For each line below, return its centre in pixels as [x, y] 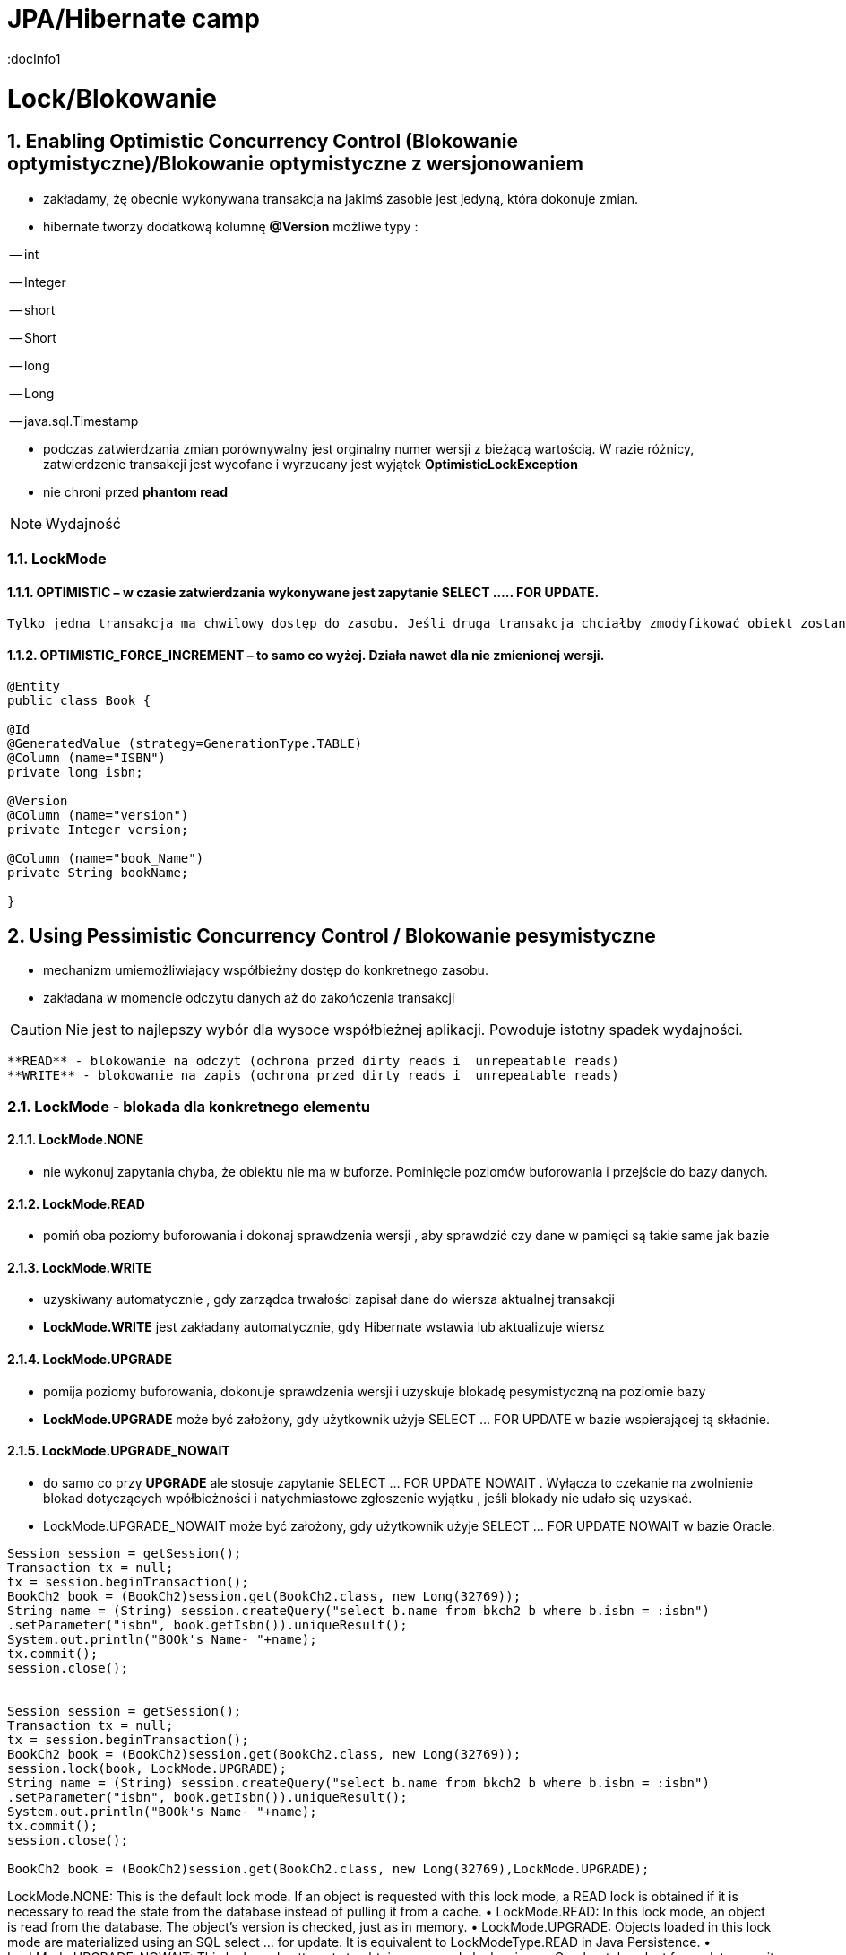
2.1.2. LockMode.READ [76, 1203]
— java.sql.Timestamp [74, 421]
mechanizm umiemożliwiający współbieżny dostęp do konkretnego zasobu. [266, 970]
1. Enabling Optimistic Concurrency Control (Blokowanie [263, 142]
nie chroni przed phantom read [135, 491]
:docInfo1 [34, 58]
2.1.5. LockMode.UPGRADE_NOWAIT [119, 1451]
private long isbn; [75, 773]
